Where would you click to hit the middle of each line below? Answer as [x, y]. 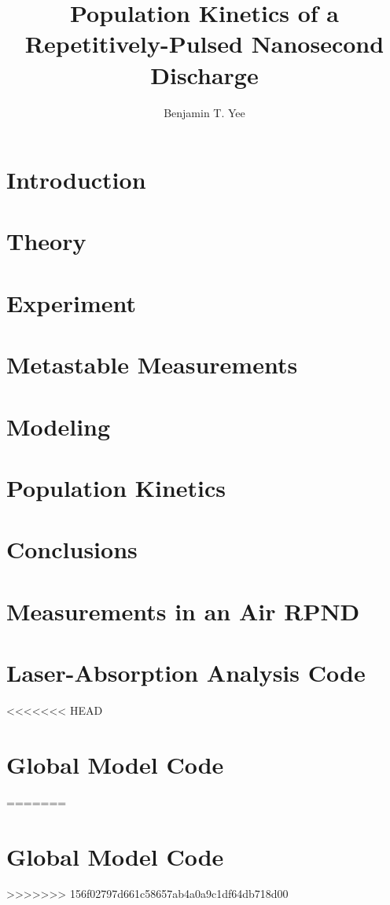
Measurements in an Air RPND [183, 611]
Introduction [76, 180]
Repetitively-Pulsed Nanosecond [204, 44]
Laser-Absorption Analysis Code [186, 673]
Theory [46, 241]
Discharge [204, 74]
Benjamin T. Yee [204, 112]
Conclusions [72, 549]
